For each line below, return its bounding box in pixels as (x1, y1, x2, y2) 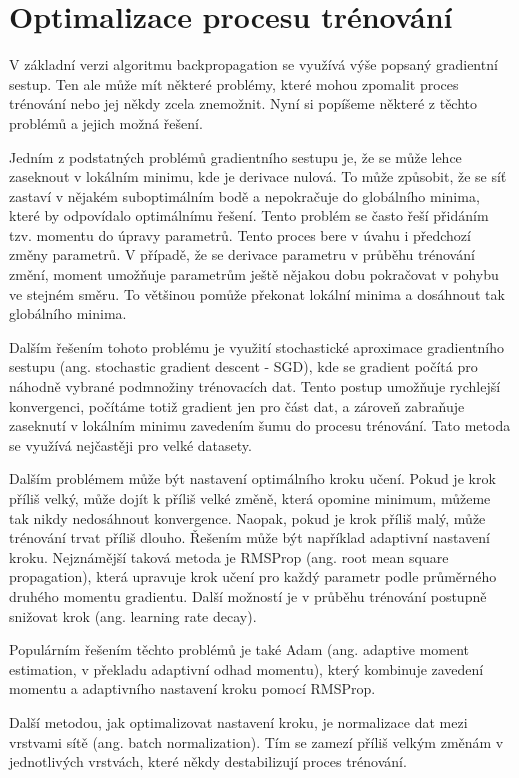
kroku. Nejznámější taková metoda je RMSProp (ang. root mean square (9, 546, 449, 567)
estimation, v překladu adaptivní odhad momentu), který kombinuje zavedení (9, 658, 484, 679)
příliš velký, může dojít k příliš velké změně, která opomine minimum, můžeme (9, 488, 491, 508)
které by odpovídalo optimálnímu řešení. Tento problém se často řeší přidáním (9, 205, 489, 226)
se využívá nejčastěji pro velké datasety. (9, 434, 252, 455)
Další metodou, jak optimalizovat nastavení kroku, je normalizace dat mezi (9, 711, 468, 732)
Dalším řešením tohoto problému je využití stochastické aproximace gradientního (9, 336, 504, 357)
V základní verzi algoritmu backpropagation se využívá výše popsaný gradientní (9, 54, 498, 75)
